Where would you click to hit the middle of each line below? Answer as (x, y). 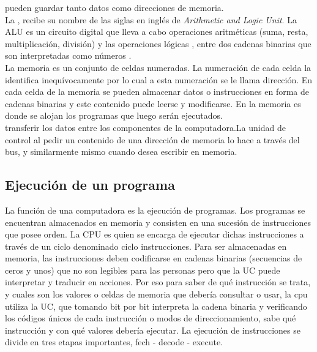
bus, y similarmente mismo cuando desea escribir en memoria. (121, 152)
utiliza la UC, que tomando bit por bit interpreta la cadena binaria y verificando (156, 306)
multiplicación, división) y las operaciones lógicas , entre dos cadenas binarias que (158, 43)
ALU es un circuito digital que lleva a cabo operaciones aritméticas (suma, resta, (157, 32)
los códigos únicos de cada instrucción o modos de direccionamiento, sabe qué (151, 318)
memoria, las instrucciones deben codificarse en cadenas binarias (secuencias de (154, 258)
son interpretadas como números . (68, 55)
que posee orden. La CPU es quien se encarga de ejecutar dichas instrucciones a (155, 234)
